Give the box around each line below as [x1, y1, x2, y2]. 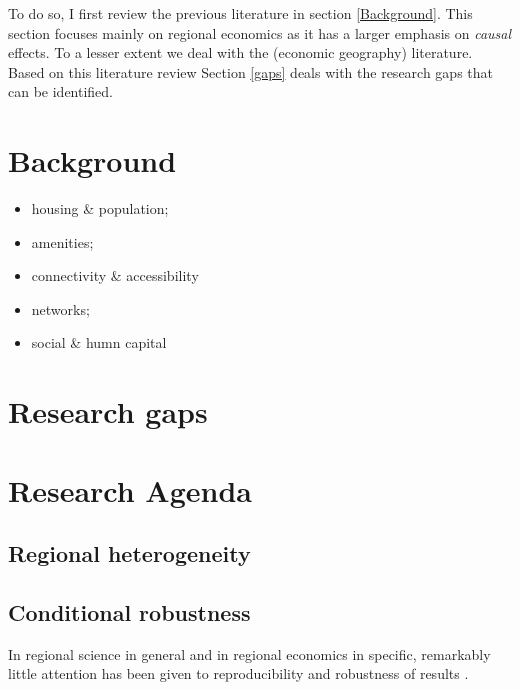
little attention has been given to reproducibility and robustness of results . [8, 663, 469, 684]
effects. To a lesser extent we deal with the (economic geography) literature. [8, 42, 473, 63]
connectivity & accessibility [31, 265, 199, 286]
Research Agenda [8, 469, 252, 510]
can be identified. [8, 81, 114, 102]
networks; [31, 298, 90, 319]
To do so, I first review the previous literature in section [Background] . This [8, 3, 473, 23]
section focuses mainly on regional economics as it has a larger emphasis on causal [8, 22, 512, 43]
